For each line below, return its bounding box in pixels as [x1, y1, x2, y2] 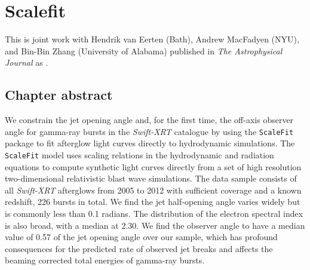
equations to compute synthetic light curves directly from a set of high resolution [5, 160, 302, 173]
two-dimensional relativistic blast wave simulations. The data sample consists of [5, 172, 297, 185]
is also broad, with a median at [5, 219, 119, 231]
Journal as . [5, 56, 48, 69]
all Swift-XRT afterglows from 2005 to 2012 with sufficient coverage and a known [5, 183, 302, 196]
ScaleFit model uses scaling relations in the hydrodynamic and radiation [5, 148, 274, 161]
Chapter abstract [5, 85, 113, 104]
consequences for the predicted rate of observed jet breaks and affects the [5, 242, 273, 254]
